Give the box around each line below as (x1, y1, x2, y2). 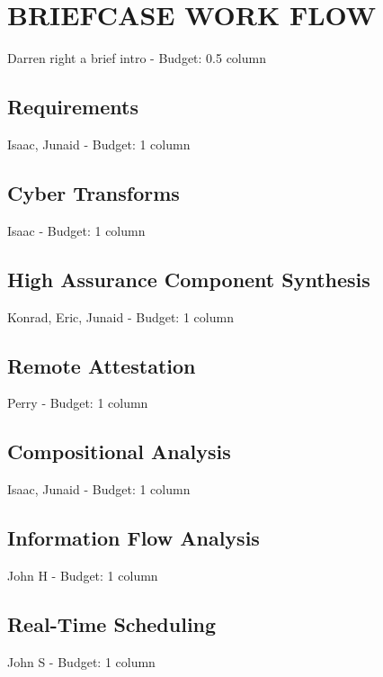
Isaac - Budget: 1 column (7, 221, 146, 239)
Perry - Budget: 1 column (7, 393, 148, 412)
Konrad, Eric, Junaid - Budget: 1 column (7, 307, 234, 326)
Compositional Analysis (7, 438, 231, 465)
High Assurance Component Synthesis (7, 265, 370, 293)
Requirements (7, 93, 138, 121)
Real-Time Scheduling (7, 609, 217, 637)
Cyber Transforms (7, 178, 180, 206)
